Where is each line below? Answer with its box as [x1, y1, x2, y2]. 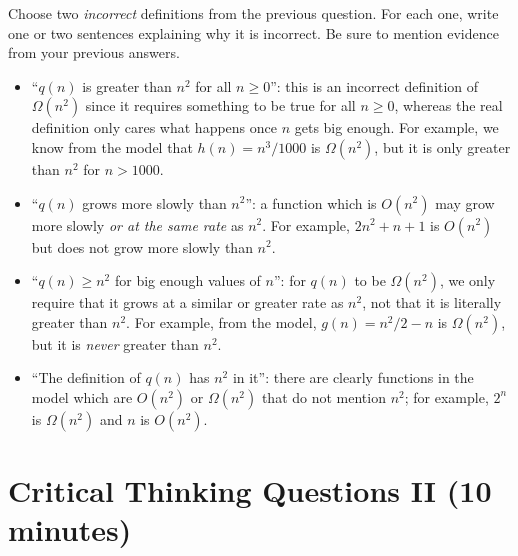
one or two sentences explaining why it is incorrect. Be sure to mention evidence [8, 22, 499, 43]
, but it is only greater [374, 136, 511, 157]
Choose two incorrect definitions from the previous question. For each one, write [8, 3, 499, 23]
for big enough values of [114, 270, 261, 291]
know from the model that [31, 136, 193, 157]
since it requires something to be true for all [85, 95, 356, 116]
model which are [31, 386, 133, 407]
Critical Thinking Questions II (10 [8, 470, 492, 511]
